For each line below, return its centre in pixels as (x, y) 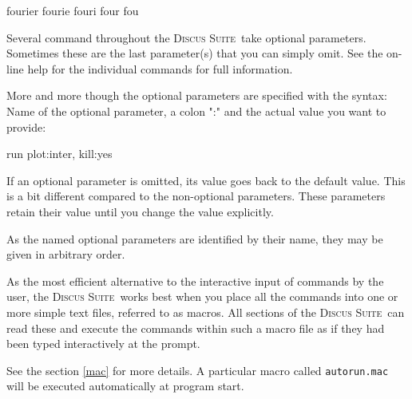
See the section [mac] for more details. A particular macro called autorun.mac (198, 370)
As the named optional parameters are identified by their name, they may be (195, 238)
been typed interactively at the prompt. (103, 344)
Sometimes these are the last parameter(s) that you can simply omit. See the (195, 53)
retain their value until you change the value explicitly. (140, 211)
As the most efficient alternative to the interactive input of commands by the (195, 280)
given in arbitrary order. (66, 254)
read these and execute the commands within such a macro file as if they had (196, 328)
